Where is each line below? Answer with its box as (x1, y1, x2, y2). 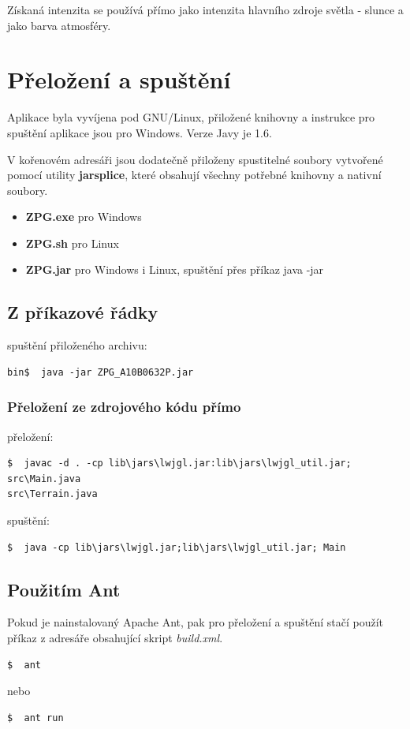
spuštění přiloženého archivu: (7, 337, 147, 353)
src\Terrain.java (7, 488, 98, 500)
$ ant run (7, 712, 64, 723)
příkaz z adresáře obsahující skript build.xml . (7, 630, 223, 646)
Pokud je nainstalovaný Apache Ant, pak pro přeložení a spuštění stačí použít (7, 614, 383, 630)
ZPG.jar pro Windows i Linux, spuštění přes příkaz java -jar (25, 261, 324, 278)
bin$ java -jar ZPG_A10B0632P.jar (7, 366, 194, 378)
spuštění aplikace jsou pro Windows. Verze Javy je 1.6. (7, 124, 272, 140)
